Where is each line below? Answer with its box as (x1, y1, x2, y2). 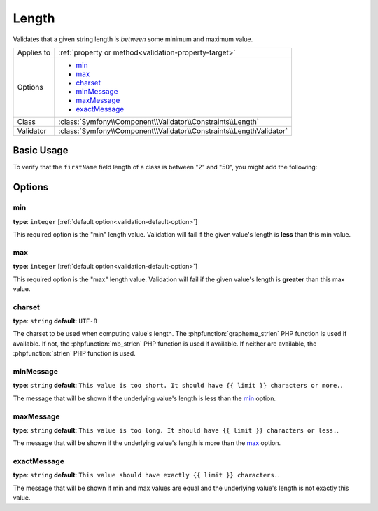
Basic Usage (13, 144, 69, 157)
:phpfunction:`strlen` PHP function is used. (13, 349, 136, 358)
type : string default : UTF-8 (13, 317, 98, 325)
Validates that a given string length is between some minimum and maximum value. (13, 35, 253, 43)
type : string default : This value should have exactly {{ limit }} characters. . (13, 471, 280, 479)
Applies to (17, 48, 51, 57)
